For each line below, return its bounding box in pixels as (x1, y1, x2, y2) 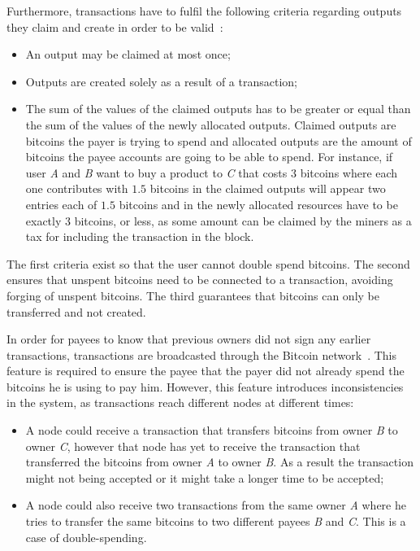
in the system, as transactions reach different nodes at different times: (6, 394, 354, 411)
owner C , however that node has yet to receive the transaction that (25, 437, 361, 454)
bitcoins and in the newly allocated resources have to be (119, 195, 398, 212)
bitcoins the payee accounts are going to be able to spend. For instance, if (25, 148, 393, 165)
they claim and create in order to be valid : (6, 18, 223, 35)
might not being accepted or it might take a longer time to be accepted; (25, 469, 384, 486)
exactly (25, 212, 62, 229)
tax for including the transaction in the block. (25, 228, 254, 245)
